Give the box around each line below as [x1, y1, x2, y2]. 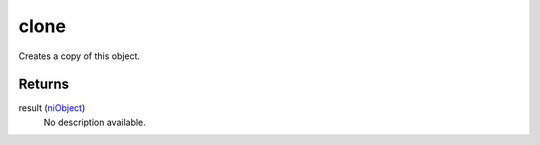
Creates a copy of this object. [18, 50, 140, 62]
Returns [18, 76, 70, 93]
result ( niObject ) [18, 102, 86, 114]
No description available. [43, 116, 147, 128]
